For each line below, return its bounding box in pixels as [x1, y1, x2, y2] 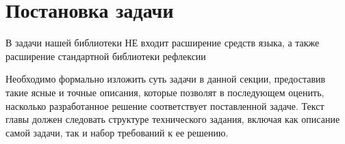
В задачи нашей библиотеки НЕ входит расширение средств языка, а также [5, 35, 320, 50]
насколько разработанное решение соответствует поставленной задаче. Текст [5, 98, 324, 113]
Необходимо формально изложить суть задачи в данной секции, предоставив [5, 72, 326, 86]
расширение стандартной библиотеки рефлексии [5, 48, 206, 63]
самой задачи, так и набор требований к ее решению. [5, 125, 229, 139]
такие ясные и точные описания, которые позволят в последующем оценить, [5, 85, 324, 99]
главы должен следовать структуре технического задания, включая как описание [5, 112, 340, 126]
